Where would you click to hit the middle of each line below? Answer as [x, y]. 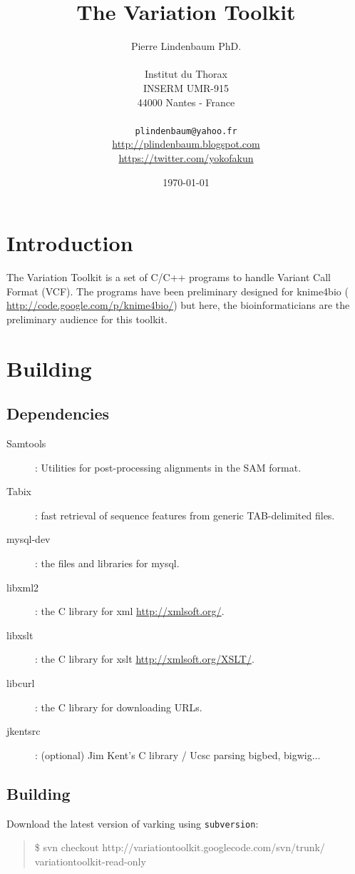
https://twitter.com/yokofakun [186, 157]
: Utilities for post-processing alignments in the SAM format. [168, 467]
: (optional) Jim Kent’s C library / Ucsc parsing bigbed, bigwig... [178, 754]
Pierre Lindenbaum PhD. [186, 46]
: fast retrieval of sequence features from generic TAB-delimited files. [185, 515]
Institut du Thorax [186, 74]
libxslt [20, 635]
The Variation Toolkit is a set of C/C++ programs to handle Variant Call [169, 277]
